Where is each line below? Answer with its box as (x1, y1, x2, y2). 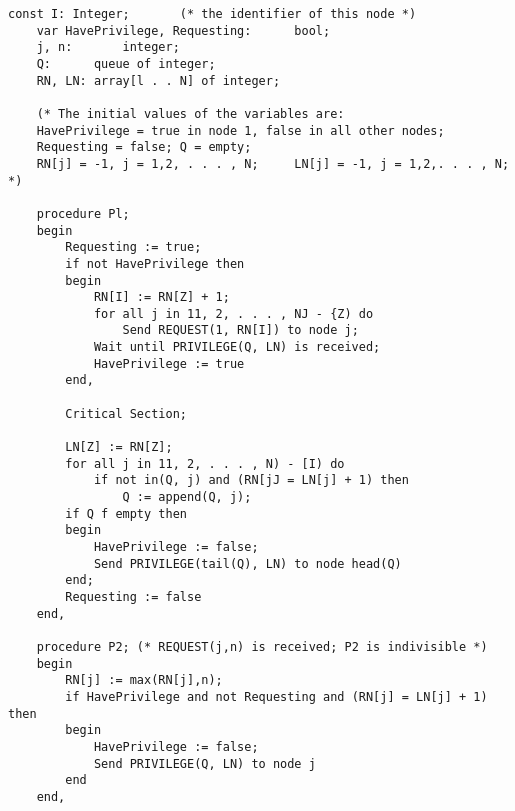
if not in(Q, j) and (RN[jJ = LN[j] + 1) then (93, 473, 409, 488)
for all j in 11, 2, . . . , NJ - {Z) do (93, 306, 374, 321)
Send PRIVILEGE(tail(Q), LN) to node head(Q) (93, 556, 402, 571)
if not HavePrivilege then (65, 256, 245, 271)
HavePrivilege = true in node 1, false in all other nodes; (36, 123, 445, 138)
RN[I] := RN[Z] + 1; (93, 290, 230, 305)
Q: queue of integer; (36, 56, 216, 71)
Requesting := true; (65, 240, 202, 255)
